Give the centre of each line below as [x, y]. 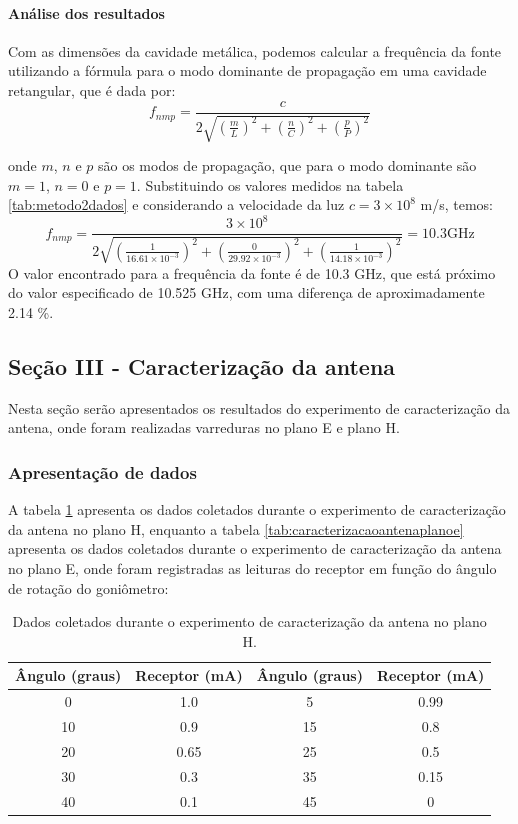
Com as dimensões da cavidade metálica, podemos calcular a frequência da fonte [255, 50]
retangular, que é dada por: [92, 89]
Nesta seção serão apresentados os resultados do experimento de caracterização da [259, 407]
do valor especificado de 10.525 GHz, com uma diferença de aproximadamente [246, 292]
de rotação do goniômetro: [88, 587]
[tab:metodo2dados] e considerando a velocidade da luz [176, 204]
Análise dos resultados [86, 12]
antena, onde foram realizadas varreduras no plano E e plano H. [204, 427]
